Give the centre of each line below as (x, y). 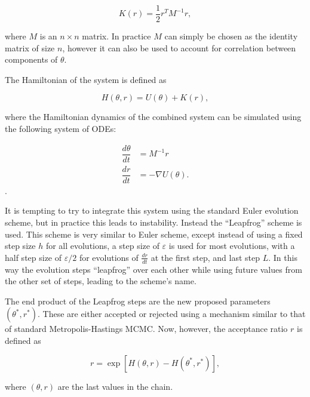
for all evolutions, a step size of (102, 246)
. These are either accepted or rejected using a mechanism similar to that (171, 314)
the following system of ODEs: (61, 129)
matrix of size (30, 47)
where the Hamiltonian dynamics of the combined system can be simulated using (153, 117)
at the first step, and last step (205, 257)
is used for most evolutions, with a (232, 246)
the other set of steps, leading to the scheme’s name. (101, 281)
